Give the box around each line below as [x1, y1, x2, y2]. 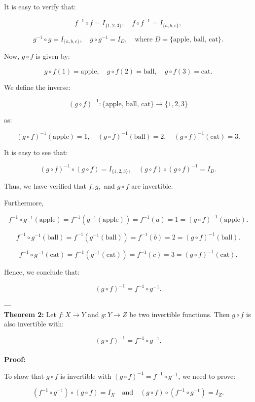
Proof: [4, 354, 26, 364]
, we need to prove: [178, 370, 236, 381]
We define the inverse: [4, 81, 71, 92]
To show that [4, 370, 44, 381]
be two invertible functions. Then [129, 309, 230, 319]
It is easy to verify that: [4, 1, 76, 11]
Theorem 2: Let [4, 309, 56, 319]
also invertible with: [4, 319, 64, 329]
